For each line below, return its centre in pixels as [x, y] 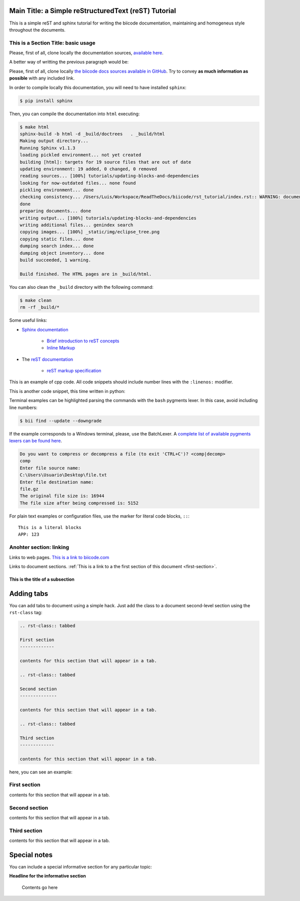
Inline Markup [61, 348]
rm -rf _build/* [40, 307]
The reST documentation [47, 359]
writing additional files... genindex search [76, 225]
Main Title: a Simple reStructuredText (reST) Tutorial [92, 11]
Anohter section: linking [39, 547]
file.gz [29, 489]
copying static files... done [57, 239]
